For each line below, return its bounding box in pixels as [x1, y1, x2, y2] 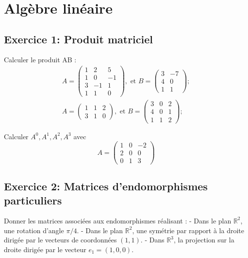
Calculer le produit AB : [4, 54, 77, 64]
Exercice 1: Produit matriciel [4, 31, 153, 46]
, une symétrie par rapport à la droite [132, 225, 244, 235]
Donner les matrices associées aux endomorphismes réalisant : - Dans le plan [4, 215, 231, 225]
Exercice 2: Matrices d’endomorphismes [4, 178, 208, 193]
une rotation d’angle [4, 225, 64, 235]
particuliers [4, 193, 62, 208]
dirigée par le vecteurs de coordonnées [4, 235, 117, 245]
